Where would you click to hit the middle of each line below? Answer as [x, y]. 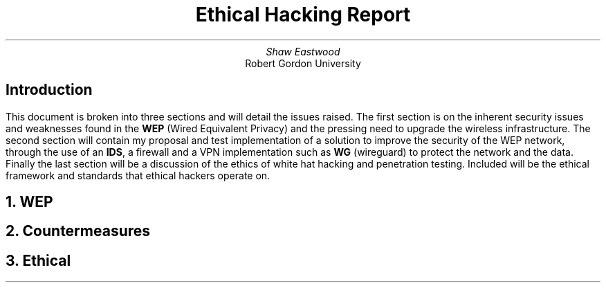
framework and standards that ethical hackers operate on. [138, 175]
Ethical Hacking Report [303, 15]
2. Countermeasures [78, 231]
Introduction [49, 90]
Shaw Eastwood [303, 51]
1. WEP [29, 202]
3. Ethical [38, 260]
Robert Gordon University [303, 63]
